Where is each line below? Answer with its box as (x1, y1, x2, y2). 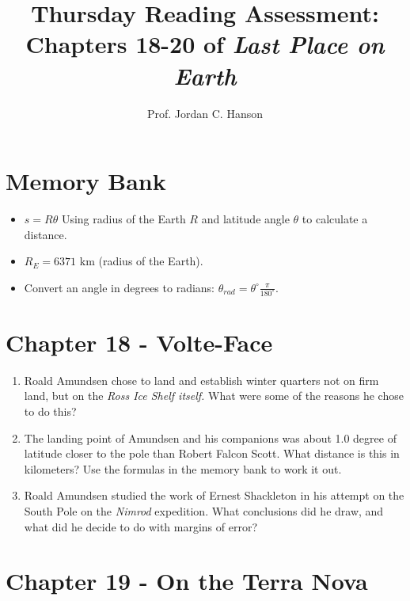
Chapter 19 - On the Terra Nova (6, 565, 368, 597)
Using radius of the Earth (61, 211, 186, 227)
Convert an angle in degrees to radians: (24, 279, 215, 295)
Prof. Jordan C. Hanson (146, 105, 264, 121)
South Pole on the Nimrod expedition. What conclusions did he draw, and (24, 502, 384, 519)
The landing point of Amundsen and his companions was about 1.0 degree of (24, 429, 397, 446)
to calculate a (302, 211, 368, 227)
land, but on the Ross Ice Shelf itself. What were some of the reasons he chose (24, 387, 404, 404)
